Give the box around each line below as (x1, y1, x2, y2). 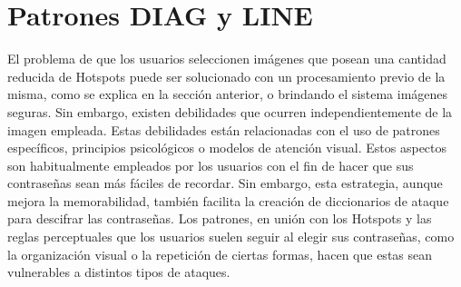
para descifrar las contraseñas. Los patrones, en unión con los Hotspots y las (7, 209, 432, 228)
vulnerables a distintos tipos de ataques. (7, 262, 230, 282)
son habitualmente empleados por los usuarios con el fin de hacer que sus (7, 155, 414, 174)
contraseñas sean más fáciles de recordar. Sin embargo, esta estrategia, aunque (7, 173, 443, 193)
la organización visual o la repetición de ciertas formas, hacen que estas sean (7, 244, 433, 263)
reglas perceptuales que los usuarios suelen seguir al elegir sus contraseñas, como (7, 227, 455, 246)
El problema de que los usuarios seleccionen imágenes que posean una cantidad (7, 49, 446, 68)
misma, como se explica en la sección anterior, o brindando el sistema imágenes (7, 84, 448, 104)
